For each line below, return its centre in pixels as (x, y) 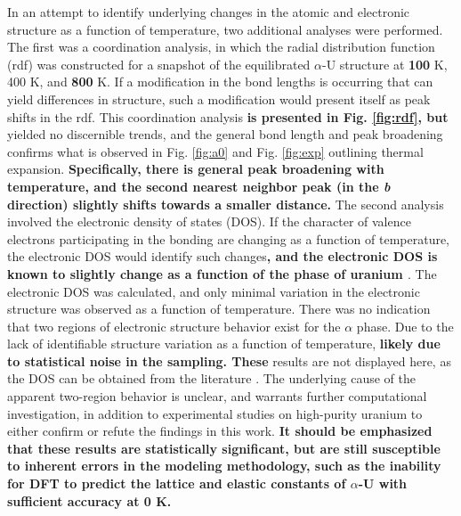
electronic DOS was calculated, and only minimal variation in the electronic (214, 291)
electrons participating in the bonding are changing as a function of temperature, (229, 238)
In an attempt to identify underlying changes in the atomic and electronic (209, 12)
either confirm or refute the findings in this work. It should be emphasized (220, 431)
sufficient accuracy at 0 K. (89, 500)
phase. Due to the (405, 326)
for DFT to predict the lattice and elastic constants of (177, 483)
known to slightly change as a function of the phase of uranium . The (222, 273)
